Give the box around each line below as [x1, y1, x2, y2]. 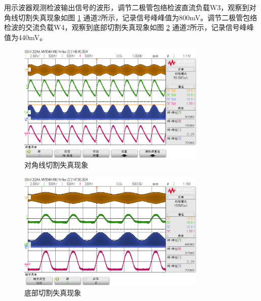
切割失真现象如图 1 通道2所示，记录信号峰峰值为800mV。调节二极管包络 [18, 12, 257, 22]
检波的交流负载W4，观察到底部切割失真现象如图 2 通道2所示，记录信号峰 [4, 22, 247, 32]
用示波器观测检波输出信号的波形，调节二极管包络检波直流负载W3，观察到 [4, 2, 249, 12]
